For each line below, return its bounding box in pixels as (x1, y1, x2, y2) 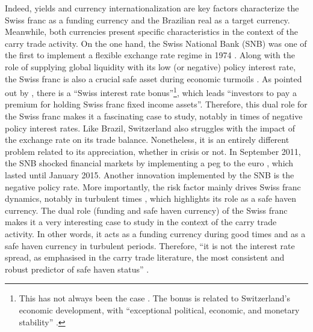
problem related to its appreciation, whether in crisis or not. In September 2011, (5, 145, 301, 157)
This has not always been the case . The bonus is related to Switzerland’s (19, 292, 290, 304)
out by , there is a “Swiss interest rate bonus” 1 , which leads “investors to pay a (5, 85, 297, 98)
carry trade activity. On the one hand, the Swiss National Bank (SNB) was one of (5, 37, 307, 49)
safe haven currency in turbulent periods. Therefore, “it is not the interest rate (5, 239, 295, 252)
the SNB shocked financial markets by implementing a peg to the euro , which (5, 157, 294, 169)
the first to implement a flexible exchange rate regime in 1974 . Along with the (5, 49, 295, 61)
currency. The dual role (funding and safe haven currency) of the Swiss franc (5, 204, 288, 216)
